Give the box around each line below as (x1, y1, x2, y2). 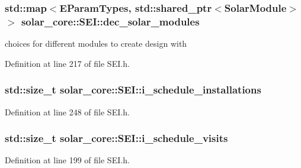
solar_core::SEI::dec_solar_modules (21, 14, 200, 28)
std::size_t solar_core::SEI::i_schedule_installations (5, 82, 261, 97)
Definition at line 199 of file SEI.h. (5, 154, 130, 166)
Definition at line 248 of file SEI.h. (5, 105, 130, 118)
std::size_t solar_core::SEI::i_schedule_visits (5, 131, 228, 146)
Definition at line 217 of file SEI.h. (5, 57, 130, 69)
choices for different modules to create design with (5, 37, 187, 50)
